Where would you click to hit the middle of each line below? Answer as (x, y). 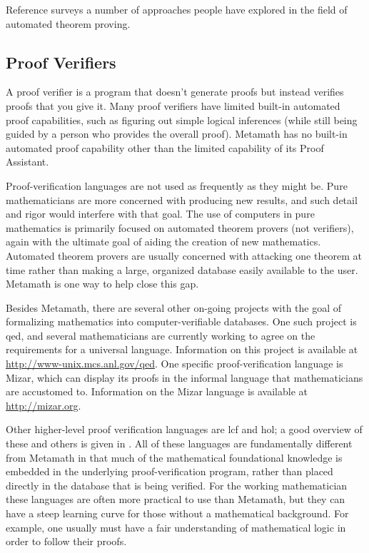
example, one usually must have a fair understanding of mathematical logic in (176, 527)
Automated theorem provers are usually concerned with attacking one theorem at (184, 255)
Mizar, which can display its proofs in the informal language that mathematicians (184, 377)
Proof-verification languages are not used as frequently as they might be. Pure (177, 185)
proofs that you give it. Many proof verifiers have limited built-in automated (173, 105)
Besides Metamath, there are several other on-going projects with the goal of (174, 307)
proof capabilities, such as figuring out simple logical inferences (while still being (182, 120)
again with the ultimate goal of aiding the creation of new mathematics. (163, 242)
